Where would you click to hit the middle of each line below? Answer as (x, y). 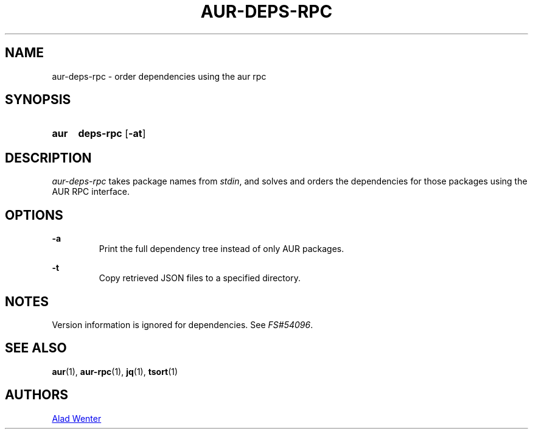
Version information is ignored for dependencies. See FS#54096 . (183, 324)
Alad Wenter (77, 418)
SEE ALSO (36, 348)
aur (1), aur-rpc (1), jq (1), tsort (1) (115, 371)
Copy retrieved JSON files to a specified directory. (200, 278)
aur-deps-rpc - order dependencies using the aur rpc (159, 76)
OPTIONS (34, 215)
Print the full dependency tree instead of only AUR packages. (221, 249)
